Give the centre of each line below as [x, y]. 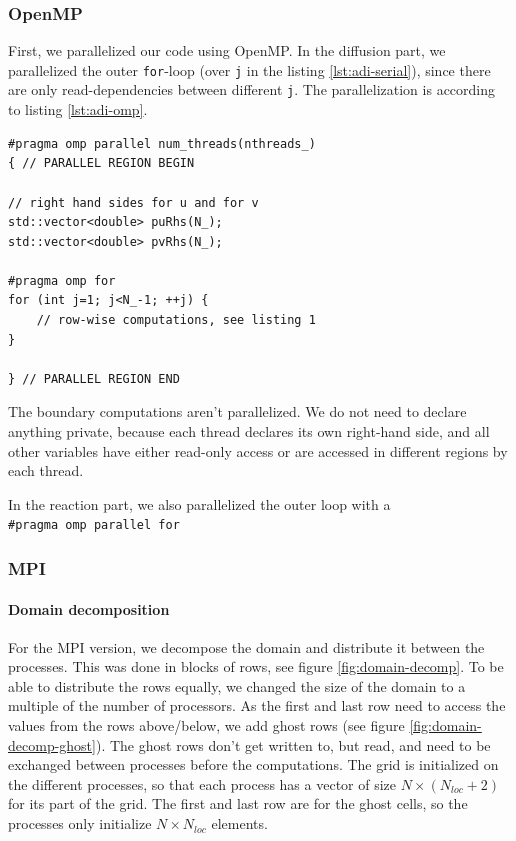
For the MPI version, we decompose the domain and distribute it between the [246, 646]
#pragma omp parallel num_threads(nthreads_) [162, 143]
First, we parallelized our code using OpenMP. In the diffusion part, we [227, 50]
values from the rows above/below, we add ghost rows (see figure [206, 725]
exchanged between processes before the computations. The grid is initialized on [253, 764]
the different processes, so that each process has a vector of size [202, 783]
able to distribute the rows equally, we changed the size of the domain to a [237, 685]
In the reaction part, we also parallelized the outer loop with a [199, 503]
